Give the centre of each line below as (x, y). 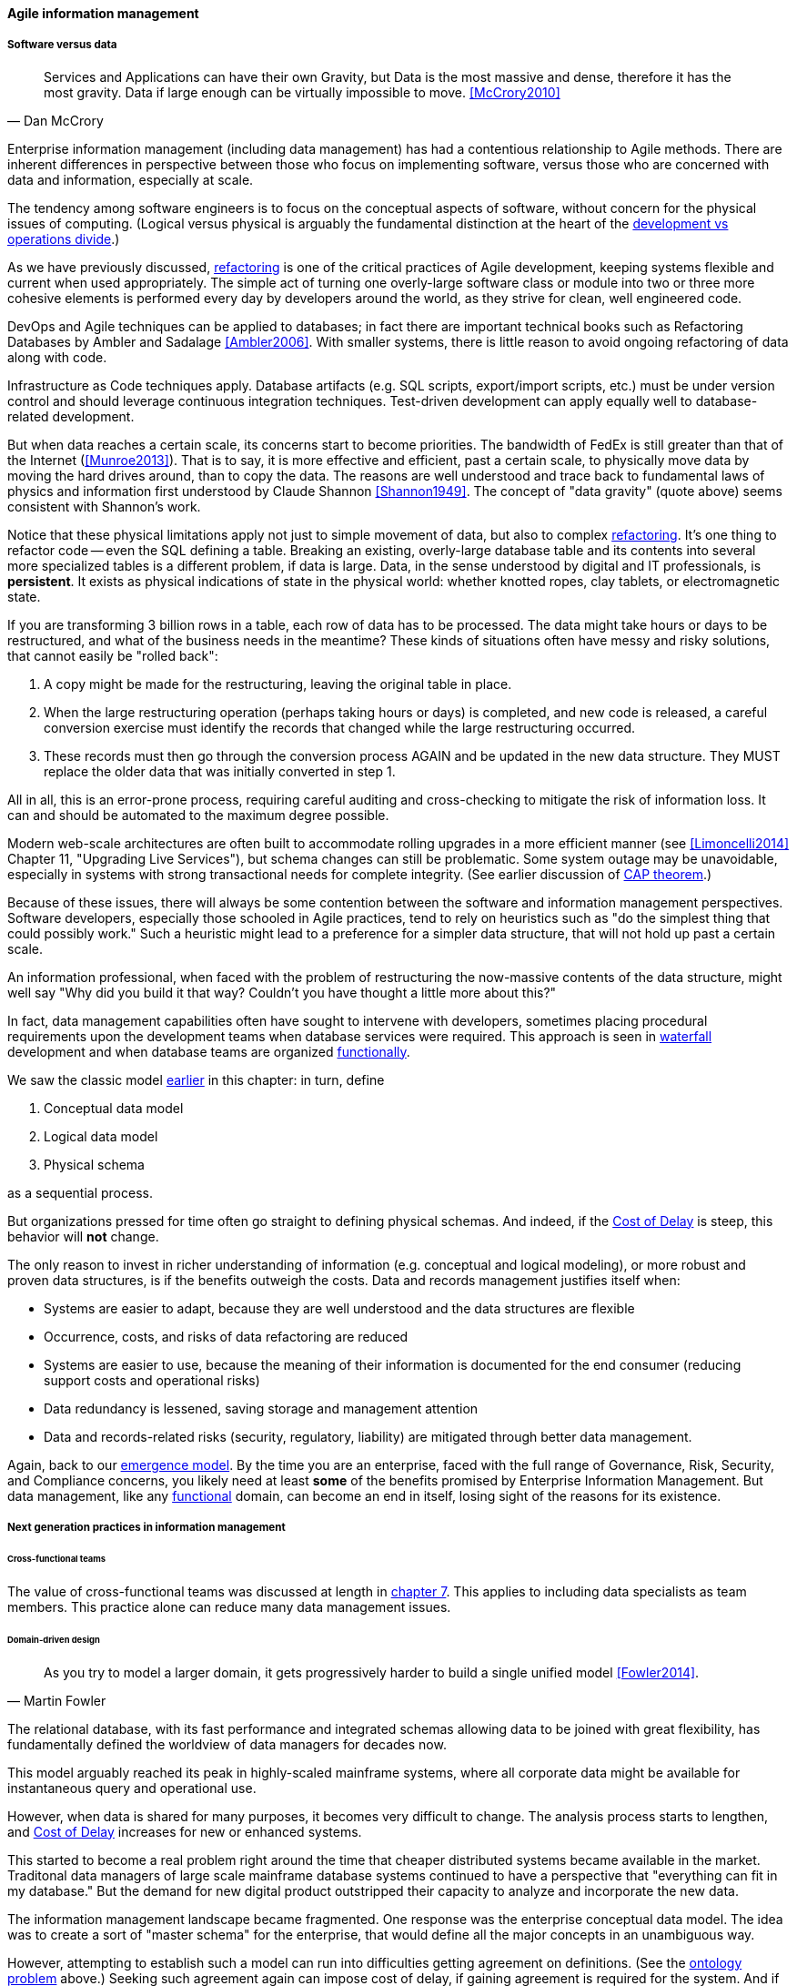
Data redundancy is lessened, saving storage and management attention (261, 1408)
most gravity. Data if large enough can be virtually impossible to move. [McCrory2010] (302, 92)
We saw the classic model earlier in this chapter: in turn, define (196, 1079)
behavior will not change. (83, 1236)
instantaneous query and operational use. (132, 1788)
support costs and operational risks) (152, 1380)
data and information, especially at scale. (131, 179)
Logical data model (101, 1136)
